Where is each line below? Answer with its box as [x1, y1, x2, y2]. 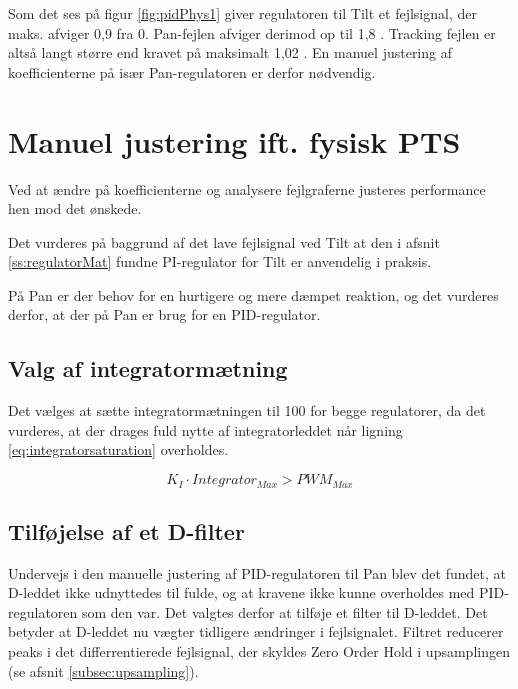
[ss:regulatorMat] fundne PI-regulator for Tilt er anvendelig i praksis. [8, 251, 432, 272]
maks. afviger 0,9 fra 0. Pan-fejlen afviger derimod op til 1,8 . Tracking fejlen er [8, 22, 496, 43]
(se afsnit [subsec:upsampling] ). [8, 660, 199, 681]
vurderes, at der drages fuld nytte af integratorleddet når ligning [8, 419, 403, 440]
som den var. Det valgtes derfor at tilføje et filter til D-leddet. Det [81, 601, 488, 622]
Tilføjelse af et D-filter [8, 515, 245, 546]
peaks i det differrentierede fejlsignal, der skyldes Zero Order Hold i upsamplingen [8, 641, 510, 662]
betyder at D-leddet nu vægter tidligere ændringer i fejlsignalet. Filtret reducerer [8, 621, 504, 642]
